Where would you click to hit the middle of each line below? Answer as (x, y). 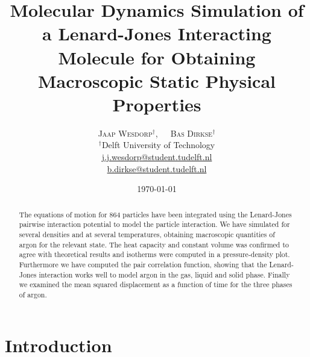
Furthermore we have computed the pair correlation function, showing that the (143, 264)
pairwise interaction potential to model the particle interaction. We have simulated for (154, 224)
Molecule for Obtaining (157, 57)
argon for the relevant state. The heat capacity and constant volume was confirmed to (154, 244)
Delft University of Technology (158, 145)
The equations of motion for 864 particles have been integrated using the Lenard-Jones (155, 214)
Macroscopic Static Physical (157, 80)
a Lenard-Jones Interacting (157, 33)
